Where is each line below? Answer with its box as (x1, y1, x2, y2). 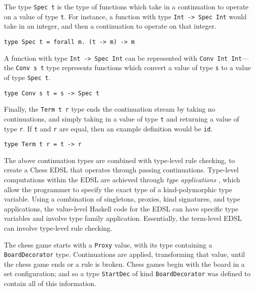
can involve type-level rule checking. (4, 222, 112, 233)
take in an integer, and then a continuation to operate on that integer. (4, 21, 217, 31)
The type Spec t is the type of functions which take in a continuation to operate (4, 1, 249, 11)
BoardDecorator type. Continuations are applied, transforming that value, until (4, 249, 245, 259)
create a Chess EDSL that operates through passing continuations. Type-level (4, 165, 239, 175)
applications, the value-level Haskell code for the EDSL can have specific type (4, 203, 239, 213)
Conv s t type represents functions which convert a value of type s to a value (16, 62, 251, 73)
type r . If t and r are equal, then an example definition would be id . (4, 123, 213, 133)
